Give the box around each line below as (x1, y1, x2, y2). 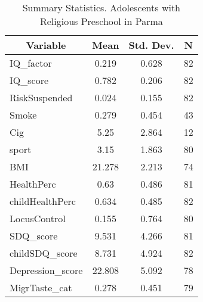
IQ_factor (10, 56, 52, 70)
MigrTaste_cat (10, 281, 72, 294)
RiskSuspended (10, 91, 73, 104)
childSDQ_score (10, 246, 78, 260)
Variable (26, 38, 66, 52)
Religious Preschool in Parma (39, 14, 163, 28)
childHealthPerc (10, 194, 76, 208)
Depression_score (10, 263, 83, 277)
